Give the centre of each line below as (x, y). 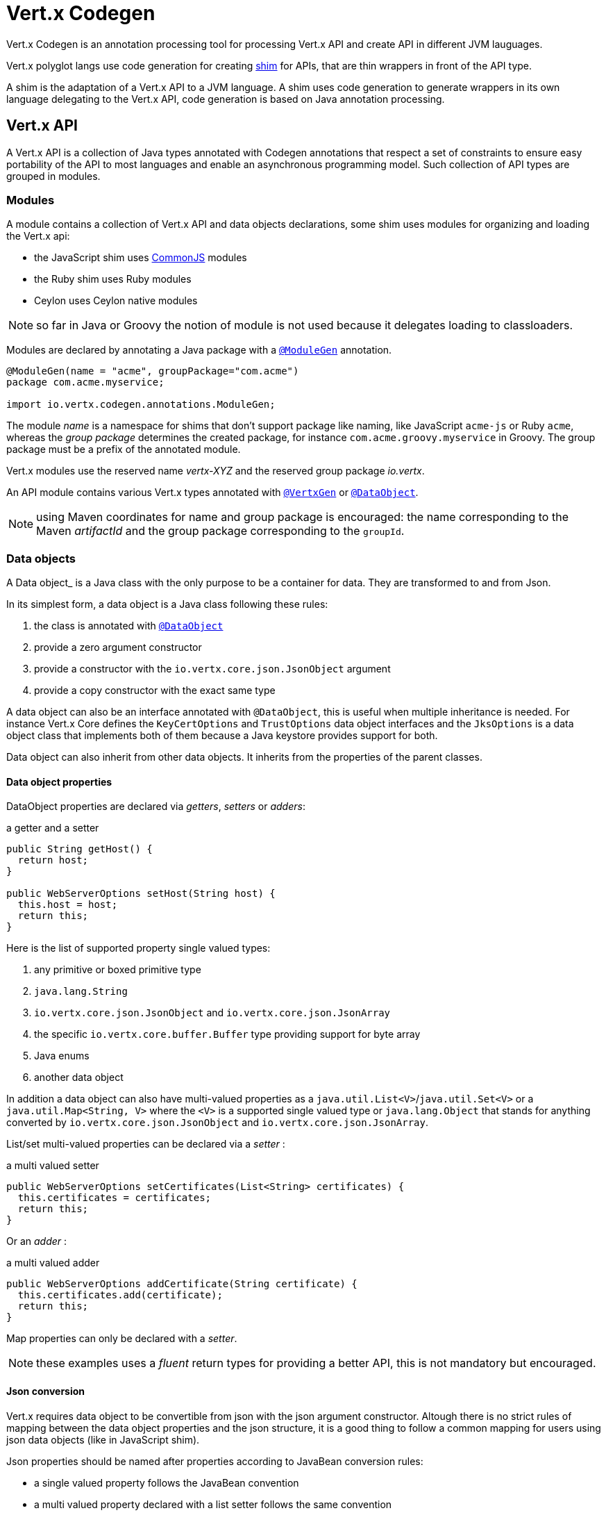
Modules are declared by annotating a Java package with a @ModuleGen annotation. (199, 350)
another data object (79, 1077)
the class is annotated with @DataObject (129, 626)
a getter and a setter (53, 828)
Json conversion (46, 1391)
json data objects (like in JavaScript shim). (103, 1439)
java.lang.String (81, 992)
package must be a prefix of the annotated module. (124, 449)
